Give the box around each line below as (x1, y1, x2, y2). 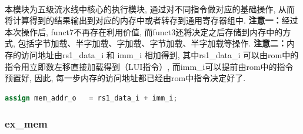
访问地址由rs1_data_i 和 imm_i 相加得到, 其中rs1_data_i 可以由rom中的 (21, 48, 299, 61)
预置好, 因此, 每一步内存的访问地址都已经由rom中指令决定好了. (5, 72, 246, 84)
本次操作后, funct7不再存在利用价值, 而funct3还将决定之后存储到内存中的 (5, 25, 283, 38)
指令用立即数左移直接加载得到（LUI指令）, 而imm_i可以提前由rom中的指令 (5, 60, 294, 72)
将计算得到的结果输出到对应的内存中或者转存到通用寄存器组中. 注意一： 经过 (5, 14, 298, 26)
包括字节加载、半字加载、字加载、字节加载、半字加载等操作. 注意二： (18, 37, 287, 49)
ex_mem (5, 116, 48, 131)
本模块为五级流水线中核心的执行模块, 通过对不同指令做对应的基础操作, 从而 (5, 2, 295, 15)
